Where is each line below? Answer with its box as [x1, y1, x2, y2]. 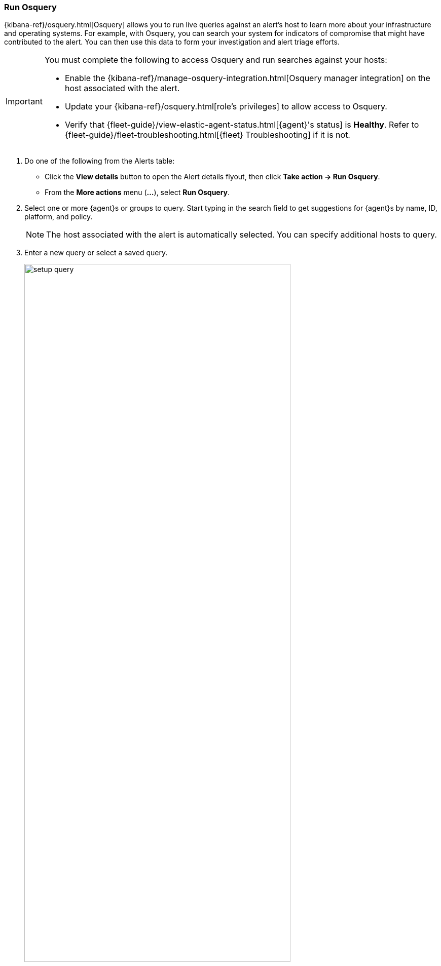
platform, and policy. [24, 212, 93, 221]
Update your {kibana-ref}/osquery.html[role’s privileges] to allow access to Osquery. [64, 101, 387, 112]
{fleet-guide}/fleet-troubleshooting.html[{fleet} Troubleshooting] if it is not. [64, 130, 350, 140]
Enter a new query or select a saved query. [24, 248, 168, 257]
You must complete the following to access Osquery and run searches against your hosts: [44, 55, 387, 65]
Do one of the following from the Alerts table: [24, 157, 175, 166]
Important [6, 96, 43, 107]
